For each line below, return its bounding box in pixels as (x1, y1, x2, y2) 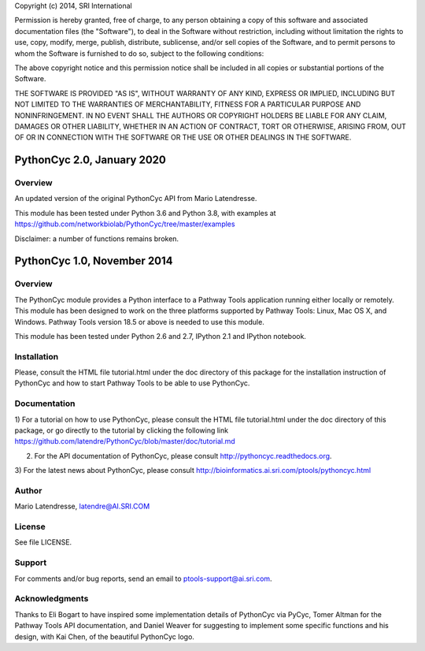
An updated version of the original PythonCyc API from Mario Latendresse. (14, 194, 257, 203)
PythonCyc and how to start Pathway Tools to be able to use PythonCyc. (14, 378, 250, 388)
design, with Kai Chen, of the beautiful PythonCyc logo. (14, 631, 194, 642)
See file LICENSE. (14, 538, 72, 547)
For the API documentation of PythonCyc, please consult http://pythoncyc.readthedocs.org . (34, 451, 332, 460)
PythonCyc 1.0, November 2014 (14, 255, 173, 268)
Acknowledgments (14, 593, 89, 604)
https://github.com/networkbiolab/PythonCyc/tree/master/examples (14, 219, 235, 229)
